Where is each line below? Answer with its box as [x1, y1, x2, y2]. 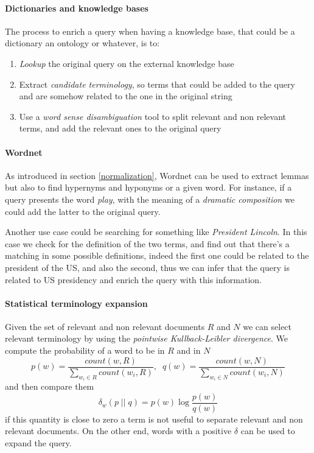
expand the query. [5, 437, 72, 449]
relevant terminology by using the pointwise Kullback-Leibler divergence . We [5, 332, 288, 345]
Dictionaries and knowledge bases [5, 1, 148, 14]
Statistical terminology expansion [5, 297, 148, 309]
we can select [243, 320, 292, 332]
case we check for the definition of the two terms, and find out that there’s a [5, 237, 290, 250]
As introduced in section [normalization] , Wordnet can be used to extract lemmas [5, 169, 309, 181]
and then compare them [5, 380, 94, 393]
